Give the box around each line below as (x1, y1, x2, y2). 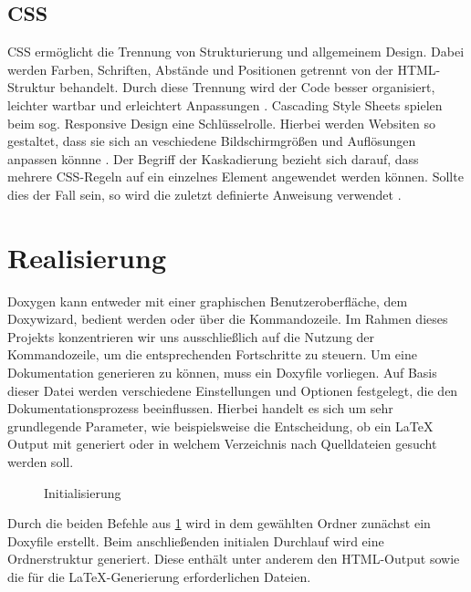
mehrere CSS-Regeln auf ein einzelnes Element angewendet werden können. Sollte (7, 167, 464, 186)
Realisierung (7, 238, 166, 275)
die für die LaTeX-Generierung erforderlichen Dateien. (7, 566, 311, 586)
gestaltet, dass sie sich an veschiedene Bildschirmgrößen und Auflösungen (7, 131, 416, 151)
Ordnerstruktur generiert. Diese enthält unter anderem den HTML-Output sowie (7, 549, 460, 568)
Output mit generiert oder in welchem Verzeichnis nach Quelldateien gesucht (7, 434, 437, 453)
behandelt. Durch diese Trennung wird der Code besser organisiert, (59, 78, 435, 97)
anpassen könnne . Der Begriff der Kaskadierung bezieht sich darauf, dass (7, 149, 419, 168)
